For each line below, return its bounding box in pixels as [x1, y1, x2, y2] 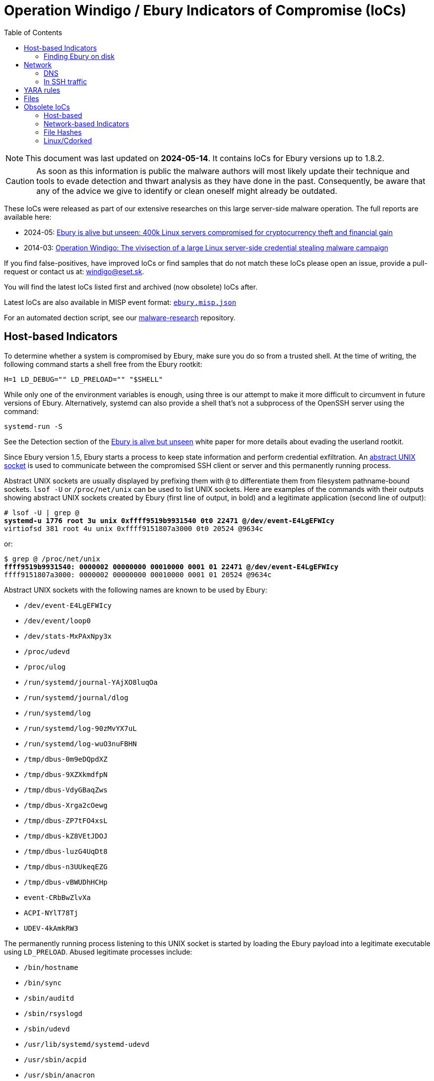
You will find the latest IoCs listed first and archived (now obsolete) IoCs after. [4, 282, 257, 291]
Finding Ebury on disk [44, 52, 115, 60]
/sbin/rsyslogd [24, 1009, 83, 1018]
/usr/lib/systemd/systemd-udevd [24, 1040, 149, 1048]
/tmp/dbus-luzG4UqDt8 [24, 847, 108, 855]
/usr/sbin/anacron [24, 1071, 95, 1079]
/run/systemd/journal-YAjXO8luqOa [24, 678, 158, 686]
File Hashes [44, 127, 82, 136]
